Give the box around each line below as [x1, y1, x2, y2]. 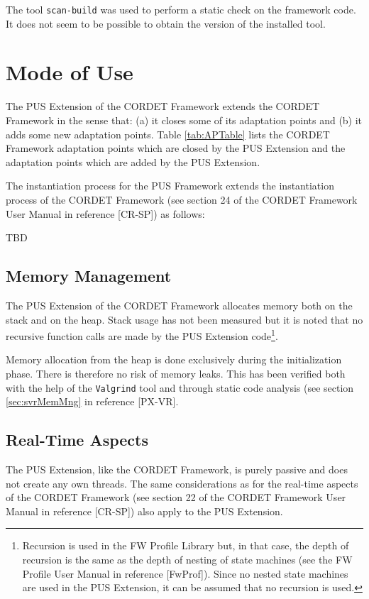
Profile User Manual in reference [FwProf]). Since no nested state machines [22, 566, 348, 581]
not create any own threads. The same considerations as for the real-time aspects [6, 476, 358, 490]
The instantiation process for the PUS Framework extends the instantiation [6, 178, 334, 193]
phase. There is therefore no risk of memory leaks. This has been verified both [6, 366, 346, 380]
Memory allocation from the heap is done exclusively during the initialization [6, 352, 342, 367]
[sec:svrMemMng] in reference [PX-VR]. [6, 394, 179, 409]
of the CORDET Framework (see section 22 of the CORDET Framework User [6, 490, 346, 505]
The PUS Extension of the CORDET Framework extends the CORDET [6, 99, 320, 114]
